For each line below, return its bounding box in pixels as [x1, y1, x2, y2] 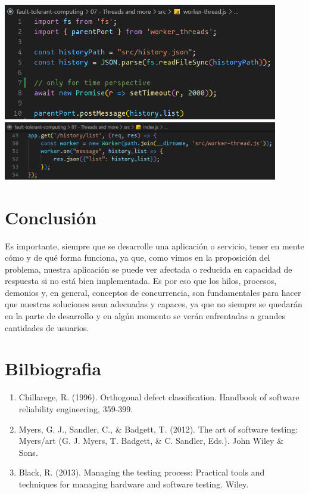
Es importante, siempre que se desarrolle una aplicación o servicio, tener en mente [5, 239, 304, 252]
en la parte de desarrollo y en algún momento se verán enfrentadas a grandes [5, 310, 286, 322]
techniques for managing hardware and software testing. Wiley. [18, 477, 249, 490]
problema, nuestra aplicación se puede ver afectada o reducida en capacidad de [5, 263, 292, 275]
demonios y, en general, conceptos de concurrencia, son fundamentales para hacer [5, 286, 301, 298]
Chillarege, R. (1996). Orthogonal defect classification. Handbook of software [18, 391, 299, 403]
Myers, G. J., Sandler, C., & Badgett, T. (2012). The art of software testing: [18, 422, 298, 435]
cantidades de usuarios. [5, 321, 89, 334]
